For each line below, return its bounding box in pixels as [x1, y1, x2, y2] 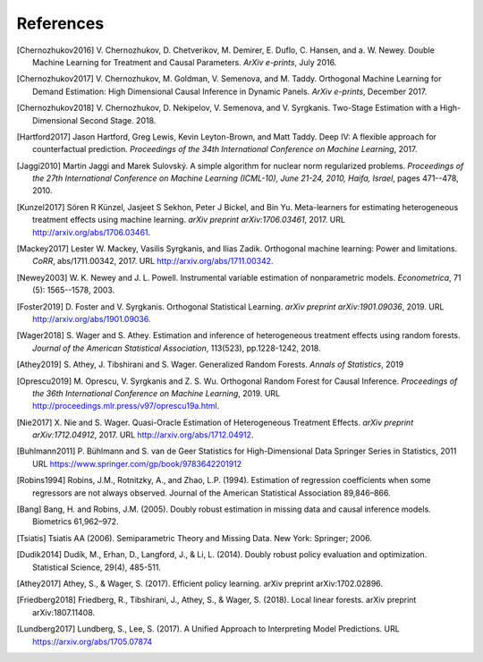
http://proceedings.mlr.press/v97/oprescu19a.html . [32, 401, 220, 412]
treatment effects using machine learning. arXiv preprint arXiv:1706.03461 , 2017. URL [32, 215, 346, 225]
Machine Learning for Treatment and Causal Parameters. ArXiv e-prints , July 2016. [32, 56, 337, 67]
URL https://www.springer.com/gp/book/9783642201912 [32, 458, 242, 469]
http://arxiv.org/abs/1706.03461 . [32, 226, 151, 237]
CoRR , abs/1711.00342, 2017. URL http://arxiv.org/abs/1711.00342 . [32, 256, 274, 267]
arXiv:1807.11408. [32, 607, 96, 617]
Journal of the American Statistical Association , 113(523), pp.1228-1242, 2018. [32, 343, 321, 353]
